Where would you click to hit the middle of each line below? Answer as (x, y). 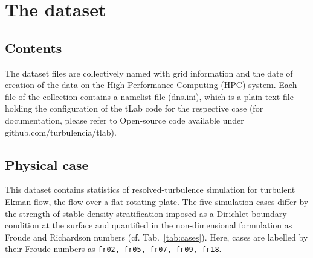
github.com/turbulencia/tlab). (61, 132)
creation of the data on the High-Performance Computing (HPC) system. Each (151, 85)
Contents (34, 47)
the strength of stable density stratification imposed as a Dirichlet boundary (146, 213)
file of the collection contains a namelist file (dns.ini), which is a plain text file (149, 96)
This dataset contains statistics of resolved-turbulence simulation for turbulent (150, 190)
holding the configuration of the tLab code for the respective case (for (134, 108)
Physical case (47, 164)
